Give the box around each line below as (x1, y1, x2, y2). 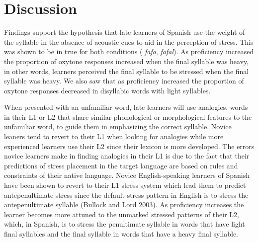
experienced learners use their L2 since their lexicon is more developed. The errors (4, 141, 255, 151)
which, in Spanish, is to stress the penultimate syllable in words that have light (4, 219, 245, 229)
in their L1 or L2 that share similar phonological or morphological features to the (4, 111, 252, 122)
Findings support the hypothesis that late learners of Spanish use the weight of (4, 27, 245, 37)
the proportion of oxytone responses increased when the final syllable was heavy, (4, 56, 249, 66)
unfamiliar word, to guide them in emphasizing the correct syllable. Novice (4, 121, 232, 132)
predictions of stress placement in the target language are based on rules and (4, 160, 238, 170)
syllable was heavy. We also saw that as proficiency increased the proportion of (4, 76, 244, 86)
